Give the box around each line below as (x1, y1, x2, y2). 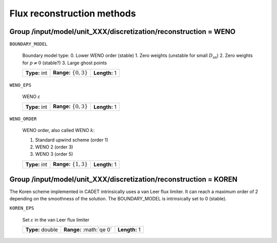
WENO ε (22, 94, 41, 100)
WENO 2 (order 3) (35, 144, 73, 150)
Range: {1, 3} (53, 160, 88, 167)
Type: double (25, 226, 58, 233)
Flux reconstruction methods (9, 8, 136, 19)
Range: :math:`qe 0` (63, 226, 112, 233)
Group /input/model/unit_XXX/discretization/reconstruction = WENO (9, 27, 236, 36)
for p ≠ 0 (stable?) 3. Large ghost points (22, 60, 107, 66)
